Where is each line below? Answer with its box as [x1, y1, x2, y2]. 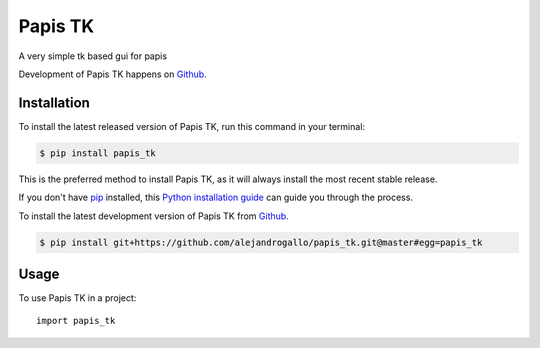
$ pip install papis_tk [39, 147, 157, 159]
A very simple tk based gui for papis [18, 50, 168, 62]
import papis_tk [36, 315, 116, 327]
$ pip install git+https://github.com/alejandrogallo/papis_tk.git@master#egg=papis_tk [39, 236, 483, 248]
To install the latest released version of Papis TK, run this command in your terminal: [18, 120, 365, 132]
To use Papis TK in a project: [18, 292, 137, 304]
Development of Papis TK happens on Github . [18, 68, 207, 80]
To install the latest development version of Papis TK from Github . [18, 210, 289, 222]
